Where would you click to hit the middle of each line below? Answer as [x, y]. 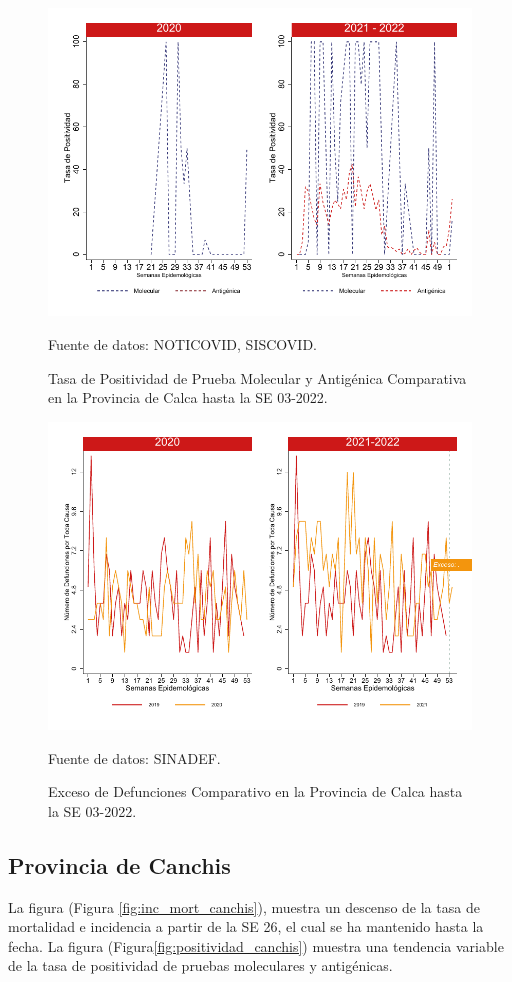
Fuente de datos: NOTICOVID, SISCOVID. [182, 343]
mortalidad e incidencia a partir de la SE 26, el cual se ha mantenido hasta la [246, 926]
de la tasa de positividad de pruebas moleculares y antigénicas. [200, 965]
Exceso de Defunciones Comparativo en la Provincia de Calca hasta [255, 791]
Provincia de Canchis [119, 864]
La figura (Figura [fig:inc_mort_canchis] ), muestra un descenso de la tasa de [244, 906]
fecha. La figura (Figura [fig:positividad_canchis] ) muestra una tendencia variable [256, 945]
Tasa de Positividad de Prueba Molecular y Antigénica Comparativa [257, 377]
